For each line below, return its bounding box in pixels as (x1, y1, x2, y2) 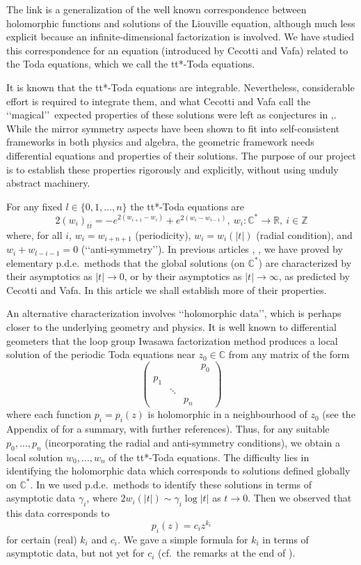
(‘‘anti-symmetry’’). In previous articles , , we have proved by (81, 242, 343, 256)
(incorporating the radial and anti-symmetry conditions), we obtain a (45, 435, 340, 449)
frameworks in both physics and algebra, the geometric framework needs (6, 134, 314, 149)
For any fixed (6, 199, 63, 213)
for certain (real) (6, 532, 77, 546)
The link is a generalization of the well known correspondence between (6, 2, 307, 16)
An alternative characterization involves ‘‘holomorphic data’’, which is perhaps (6, 306, 342, 320)
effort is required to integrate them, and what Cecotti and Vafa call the (6, 93, 311, 108)
